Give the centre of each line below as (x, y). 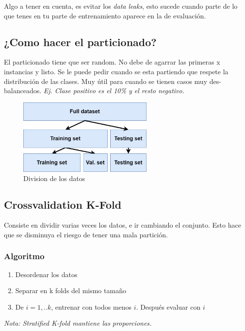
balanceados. (23, 91)
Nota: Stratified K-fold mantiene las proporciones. (78, 323)
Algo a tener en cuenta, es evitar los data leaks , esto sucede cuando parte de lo (121, 6)
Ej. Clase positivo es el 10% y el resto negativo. (114, 91)
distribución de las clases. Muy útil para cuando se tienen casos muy (106, 81)
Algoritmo (24, 256)
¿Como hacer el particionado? (80, 41)
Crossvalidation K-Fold (63, 205)
